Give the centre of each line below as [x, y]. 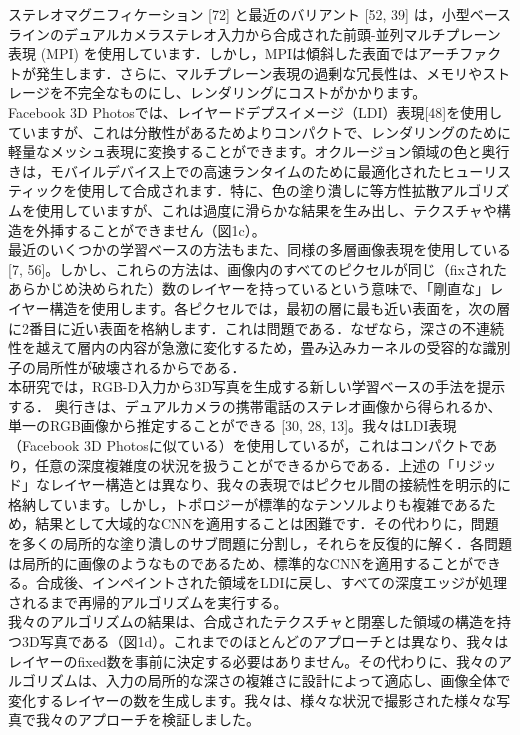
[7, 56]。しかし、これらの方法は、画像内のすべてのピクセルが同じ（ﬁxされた [257, 268]
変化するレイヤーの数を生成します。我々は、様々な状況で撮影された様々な [252, 699]
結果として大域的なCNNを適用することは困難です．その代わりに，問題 [267, 523]
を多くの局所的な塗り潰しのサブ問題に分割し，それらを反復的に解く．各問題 [260, 543]
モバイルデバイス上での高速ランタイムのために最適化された [245, 170]
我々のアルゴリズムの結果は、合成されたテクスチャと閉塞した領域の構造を [253, 621]
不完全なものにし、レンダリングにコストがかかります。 [245, 92]
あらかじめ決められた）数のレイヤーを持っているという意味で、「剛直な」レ [256, 288]
